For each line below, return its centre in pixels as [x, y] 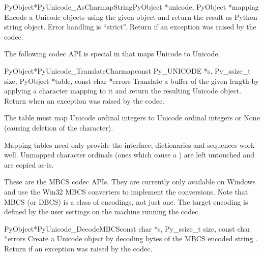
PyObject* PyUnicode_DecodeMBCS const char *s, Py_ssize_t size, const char [127, 228]
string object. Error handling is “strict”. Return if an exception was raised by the [130, 27]
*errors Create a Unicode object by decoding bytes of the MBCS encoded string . [131, 238]
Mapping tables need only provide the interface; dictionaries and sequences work [129, 144]
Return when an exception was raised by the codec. [84, 100]
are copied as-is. [29, 164]
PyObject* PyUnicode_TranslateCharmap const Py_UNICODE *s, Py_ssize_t [127, 70]
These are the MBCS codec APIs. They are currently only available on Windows [130, 182]
